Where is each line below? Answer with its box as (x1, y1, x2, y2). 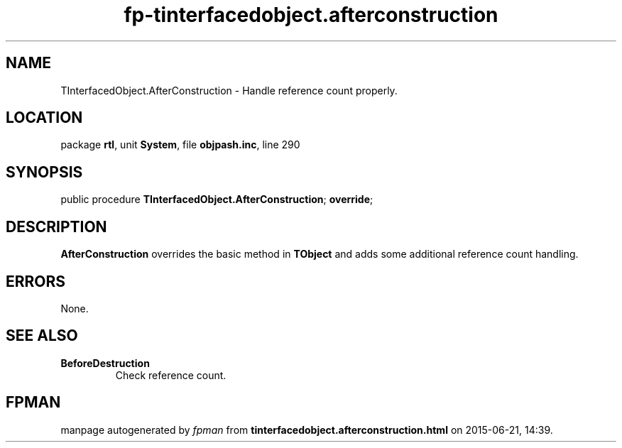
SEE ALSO (6, 327, 78, 345)
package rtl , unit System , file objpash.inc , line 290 (60, 138, 300, 151)
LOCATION (6, 109, 83, 127)
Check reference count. (115, 368, 227, 381)
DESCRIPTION (6, 217, 107, 236)
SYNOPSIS (6, 163, 83, 181)
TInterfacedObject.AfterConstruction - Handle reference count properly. (60, 84, 398, 97)
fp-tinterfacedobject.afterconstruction (124, 3, 498, 27)
